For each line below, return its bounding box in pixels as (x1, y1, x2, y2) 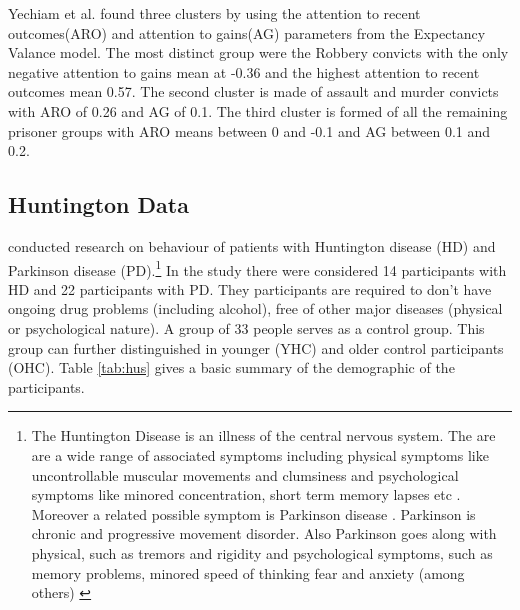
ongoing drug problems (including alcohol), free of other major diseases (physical (8, 298, 503, 319)
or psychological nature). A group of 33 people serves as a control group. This (8, 317, 485, 338)
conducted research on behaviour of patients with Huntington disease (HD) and (8, 235, 496, 256)
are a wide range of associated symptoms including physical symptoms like (31, 444, 489, 465)
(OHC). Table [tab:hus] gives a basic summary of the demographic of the (8, 357, 455, 378)
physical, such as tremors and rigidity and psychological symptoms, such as (31, 542, 493, 563)
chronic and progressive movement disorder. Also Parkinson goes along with (31, 523, 497, 544)
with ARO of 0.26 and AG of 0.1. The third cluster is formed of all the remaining (8, 100, 508, 121)
